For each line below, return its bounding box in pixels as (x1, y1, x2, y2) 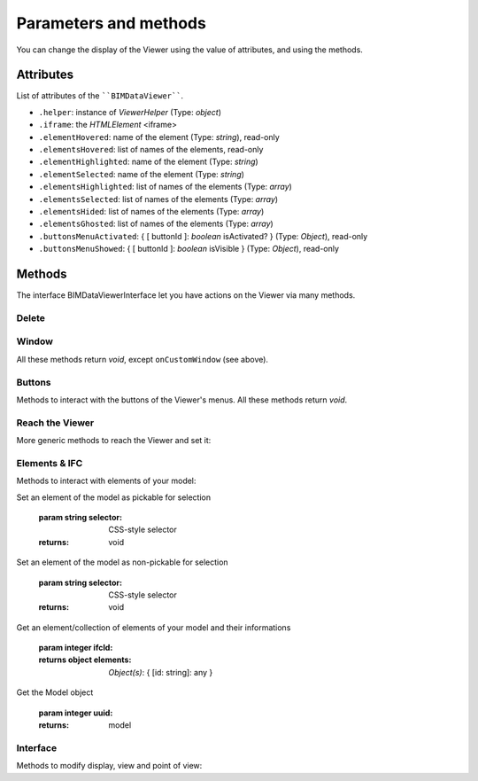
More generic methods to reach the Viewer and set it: (16, 435, 212, 446)
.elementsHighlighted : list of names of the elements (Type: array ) (38, 182, 292, 192)
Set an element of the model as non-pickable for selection (16, 557, 229, 567)
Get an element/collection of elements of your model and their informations (16, 621, 291, 633)
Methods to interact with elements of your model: (16, 475, 197, 487)
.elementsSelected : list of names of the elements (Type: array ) (38, 193, 279, 204)
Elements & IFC (16, 457, 83, 469)
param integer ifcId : (38, 643, 113, 653)
